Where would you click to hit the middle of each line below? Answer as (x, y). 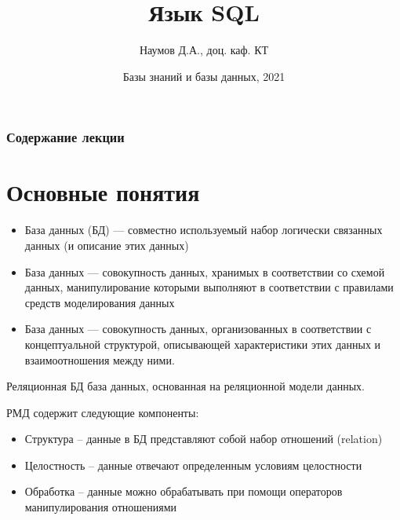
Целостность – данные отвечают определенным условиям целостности (193, 465)
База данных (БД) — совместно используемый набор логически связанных (204, 230)
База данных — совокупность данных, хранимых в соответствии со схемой (205, 271)
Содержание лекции (65, 137)
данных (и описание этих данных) (107, 245)
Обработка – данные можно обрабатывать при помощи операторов (184, 491)
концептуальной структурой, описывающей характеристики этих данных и (203, 344)
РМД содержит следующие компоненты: (103, 412)
